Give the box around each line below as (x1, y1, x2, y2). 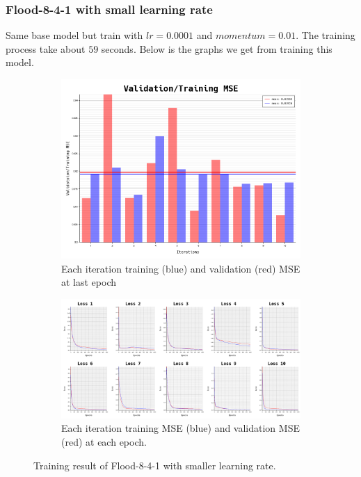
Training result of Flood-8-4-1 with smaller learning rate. (33, 458, 276, 472)
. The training (296, 28, 355, 42)
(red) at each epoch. (61, 434, 147, 448)
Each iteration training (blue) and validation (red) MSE (61, 261, 300, 275)
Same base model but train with (6, 28, 143, 42)
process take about (6, 41, 86, 56)
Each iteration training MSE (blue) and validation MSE (61, 421, 300, 435)
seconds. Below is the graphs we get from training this (101, 41, 332, 56)
